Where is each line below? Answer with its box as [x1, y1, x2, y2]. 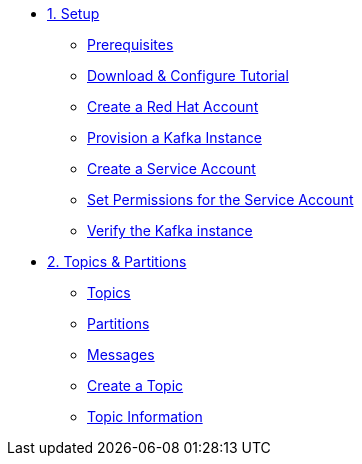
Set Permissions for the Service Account [87, 191, 354, 208]
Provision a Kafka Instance [87, 129, 262, 146]
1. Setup [47, 5, 100, 22]
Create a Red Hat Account [87, 98, 259, 115]
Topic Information [87, 408, 203, 425]
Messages [87, 346, 155, 363]
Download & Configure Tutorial [87, 67, 289, 84]
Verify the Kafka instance [87, 222, 253, 239]
